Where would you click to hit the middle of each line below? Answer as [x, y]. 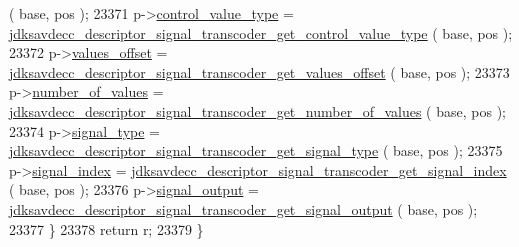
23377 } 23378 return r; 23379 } [106, 228]
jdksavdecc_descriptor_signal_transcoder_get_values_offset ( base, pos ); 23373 [259, 71]
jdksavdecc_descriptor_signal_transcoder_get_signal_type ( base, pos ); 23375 [256, 150]
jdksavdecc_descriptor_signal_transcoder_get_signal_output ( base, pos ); [243, 208]
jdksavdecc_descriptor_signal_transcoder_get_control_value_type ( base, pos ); [261, 32]
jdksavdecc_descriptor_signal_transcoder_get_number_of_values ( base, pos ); [257, 110]
